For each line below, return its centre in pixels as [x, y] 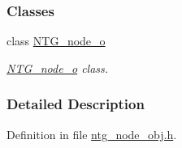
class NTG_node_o [56, 41]
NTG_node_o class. [58, 68]
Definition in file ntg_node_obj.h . [92, 134]
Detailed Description [76, 104]
